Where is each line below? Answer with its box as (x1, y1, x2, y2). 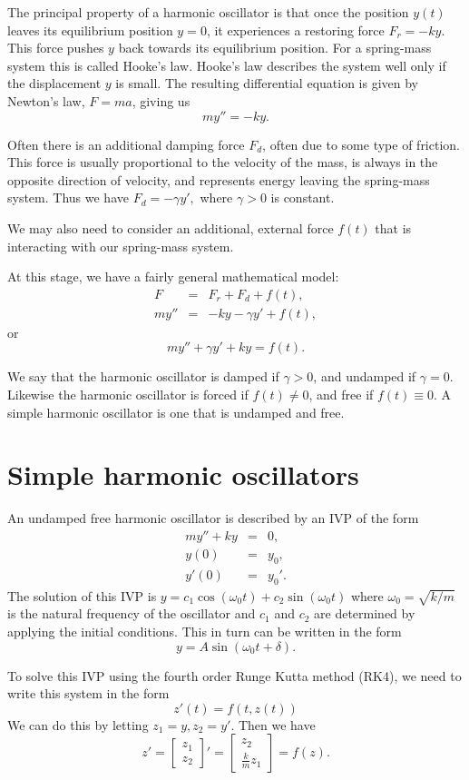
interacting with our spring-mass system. (7, 236, 234, 255)
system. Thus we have (7, 188, 129, 207)
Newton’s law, (7, 91, 85, 110)
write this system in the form (7, 684, 170, 703)
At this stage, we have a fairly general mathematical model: (7, 267, 339, 286)
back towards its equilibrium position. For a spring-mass (118, 38, 432, 57)
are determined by (314, 604, 415, 623)
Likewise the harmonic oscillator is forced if (7, 384, 249, 403)
